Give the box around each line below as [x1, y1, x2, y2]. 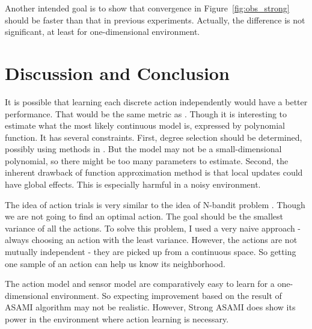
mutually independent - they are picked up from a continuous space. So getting [5, 245, 296, 258]
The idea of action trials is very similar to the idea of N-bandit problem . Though [5, 198, 305, 211]
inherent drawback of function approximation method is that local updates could [5, 166, 303, 179]
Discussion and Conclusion [5, 60, 230, 85]
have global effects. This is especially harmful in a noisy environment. [5, 178, 261, 191]
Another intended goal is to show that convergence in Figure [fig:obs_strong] [5, 2, 290, 14]
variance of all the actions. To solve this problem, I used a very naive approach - [5, 221, 301, 234]
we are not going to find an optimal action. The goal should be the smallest [5, 210, 284, 223]
